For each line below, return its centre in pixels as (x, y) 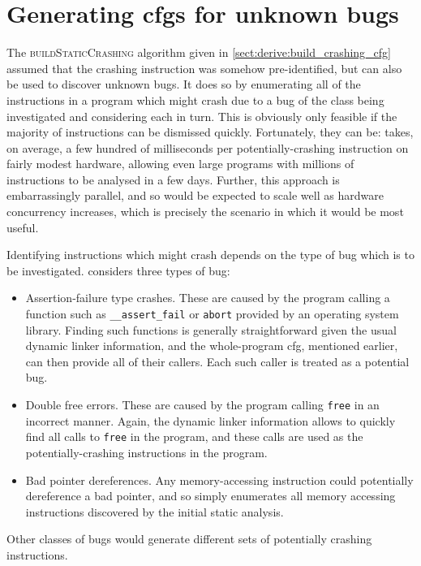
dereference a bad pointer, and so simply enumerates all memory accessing (210, 496)
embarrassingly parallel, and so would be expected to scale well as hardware (195, 195)
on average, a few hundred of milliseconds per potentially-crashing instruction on (208, 147)
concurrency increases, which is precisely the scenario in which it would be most (205, 212)
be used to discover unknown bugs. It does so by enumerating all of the (184, 84)
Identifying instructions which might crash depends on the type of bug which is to (210, 255)
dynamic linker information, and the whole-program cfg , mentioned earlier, (212, 346)
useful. (23, 227)
